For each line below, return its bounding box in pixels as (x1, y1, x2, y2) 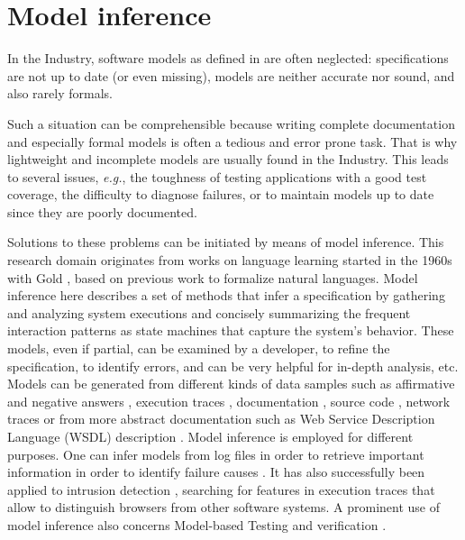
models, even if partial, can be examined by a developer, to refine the (7, 339, 390, 358)
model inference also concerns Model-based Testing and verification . (7, 515, 387, 534)
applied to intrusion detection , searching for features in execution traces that (7, 480, 435, 499)
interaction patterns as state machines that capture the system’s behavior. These (7, 321, 454, 340)
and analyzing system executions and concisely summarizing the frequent (7, 303, 411, 322)
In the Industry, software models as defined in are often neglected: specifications (7, 49, 449, 68)
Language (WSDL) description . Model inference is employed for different (7, 427, 414, 445)
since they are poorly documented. (7, 202, 197, 221)
